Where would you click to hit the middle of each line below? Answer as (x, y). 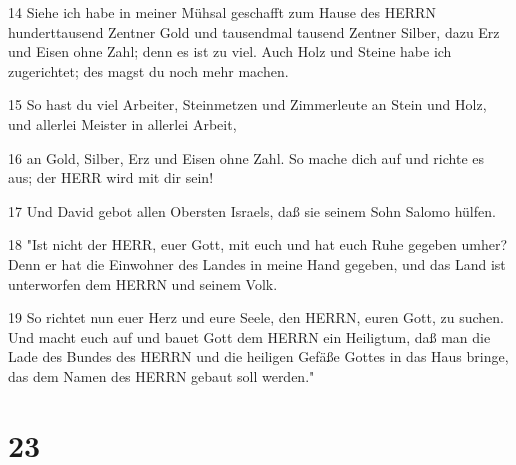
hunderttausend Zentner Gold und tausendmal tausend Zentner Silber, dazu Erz (254, 31)
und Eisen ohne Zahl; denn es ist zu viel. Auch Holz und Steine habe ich (230, 51)
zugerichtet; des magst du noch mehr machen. (148, 70)
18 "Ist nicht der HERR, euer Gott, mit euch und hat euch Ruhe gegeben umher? (257, 244)
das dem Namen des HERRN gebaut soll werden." (161, 375)
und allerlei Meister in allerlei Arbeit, (122, 123)
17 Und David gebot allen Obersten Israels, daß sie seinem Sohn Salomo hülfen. (252, 210)
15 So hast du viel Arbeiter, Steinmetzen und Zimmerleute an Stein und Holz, (247, 104)
